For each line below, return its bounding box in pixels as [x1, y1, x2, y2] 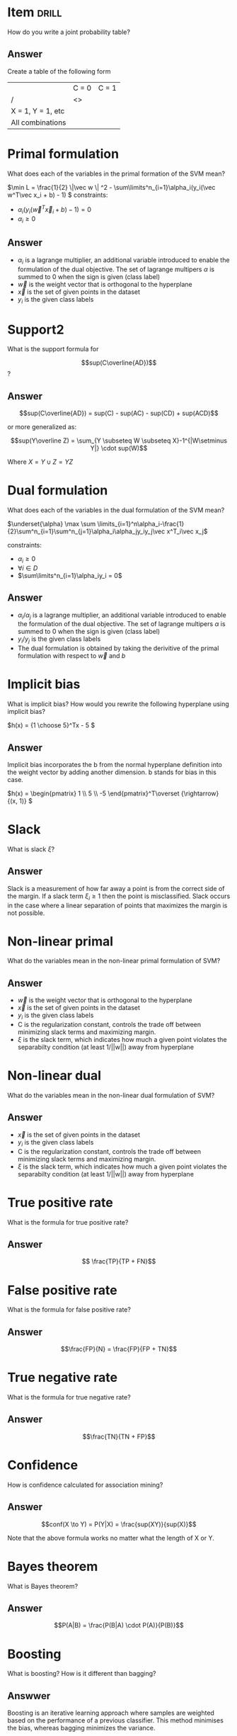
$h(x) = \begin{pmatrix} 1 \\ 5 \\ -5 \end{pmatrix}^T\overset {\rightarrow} [7, 789, 219, 798]
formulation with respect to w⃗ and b [17, 652, 126, 660]
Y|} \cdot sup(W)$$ [90, 444, 148, 453]
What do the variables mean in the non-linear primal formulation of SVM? [7, 957, 221, 965]
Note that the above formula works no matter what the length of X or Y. [7, 1533, 214, 1542]
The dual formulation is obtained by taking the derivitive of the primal [17, 644, 219, 652]
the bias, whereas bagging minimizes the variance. [7, 1724, 156, 1732]
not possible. [7, 908, 45, 917]
